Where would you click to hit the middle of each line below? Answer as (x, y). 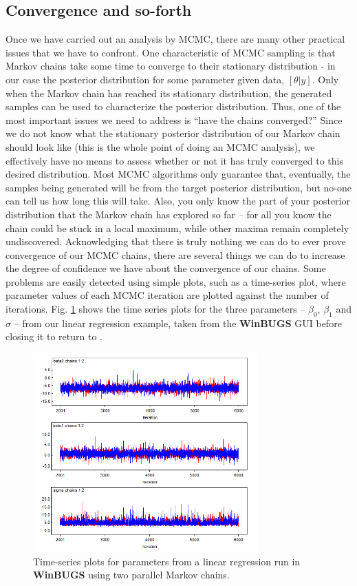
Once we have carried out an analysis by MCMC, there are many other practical (175, 39)
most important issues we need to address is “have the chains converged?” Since (174, 119)
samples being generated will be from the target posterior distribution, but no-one (179, 187)
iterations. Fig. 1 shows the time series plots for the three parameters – (155, 309)
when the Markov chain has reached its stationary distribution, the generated (169, 93)
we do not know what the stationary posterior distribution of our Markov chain (173, 133)
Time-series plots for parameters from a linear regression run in (167, 561)
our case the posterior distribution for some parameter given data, (145, 79)
